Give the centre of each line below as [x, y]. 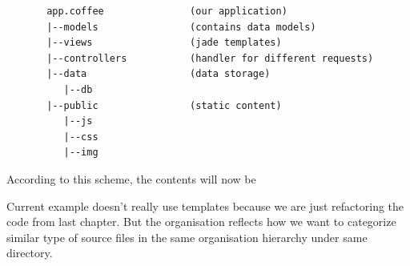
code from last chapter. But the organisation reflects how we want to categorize [201, 222]
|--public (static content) [164, 105]
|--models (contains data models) [181, 27]
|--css [81, 137]
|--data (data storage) [159, 74]
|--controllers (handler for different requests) [210, 58]
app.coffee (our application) [167, 11]
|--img [81, 153]
